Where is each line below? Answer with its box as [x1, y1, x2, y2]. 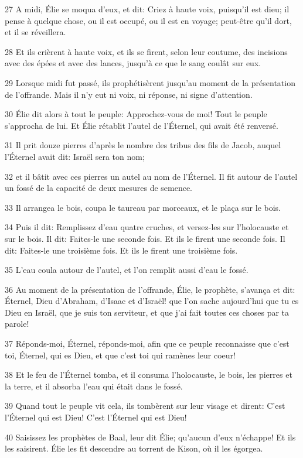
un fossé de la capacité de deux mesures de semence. [5, 182, 193, 194]
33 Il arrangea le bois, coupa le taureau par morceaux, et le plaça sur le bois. [5, 201, 281, 213]
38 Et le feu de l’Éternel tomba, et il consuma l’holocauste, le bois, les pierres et [5, 368, 292, 381]
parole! [5, 317, 29, 330]
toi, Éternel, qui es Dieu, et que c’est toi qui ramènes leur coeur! [5, 348, 236, 361]
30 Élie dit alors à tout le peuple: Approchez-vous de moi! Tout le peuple [5, 108, 267, 120]
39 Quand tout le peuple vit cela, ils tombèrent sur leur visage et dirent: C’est [5, 399, 285, 412]
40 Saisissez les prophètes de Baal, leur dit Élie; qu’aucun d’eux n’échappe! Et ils [5, 430, 296, 443]
